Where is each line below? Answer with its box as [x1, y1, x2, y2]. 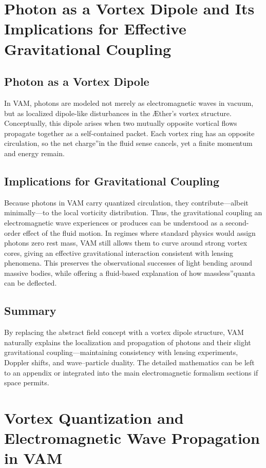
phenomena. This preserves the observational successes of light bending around [4, 257, 252, 268]
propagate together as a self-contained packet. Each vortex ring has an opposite [4, 127, 255, 138]
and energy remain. [4, 147, 65, 158]
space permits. [4, 377, 49, 388]
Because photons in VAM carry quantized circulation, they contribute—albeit [4, 197, 249, 208]
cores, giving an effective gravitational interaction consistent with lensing [4, 247, 234, 258]
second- [225, 217, 249, 228]
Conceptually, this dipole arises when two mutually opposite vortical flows [4, 118, 237, 128]
